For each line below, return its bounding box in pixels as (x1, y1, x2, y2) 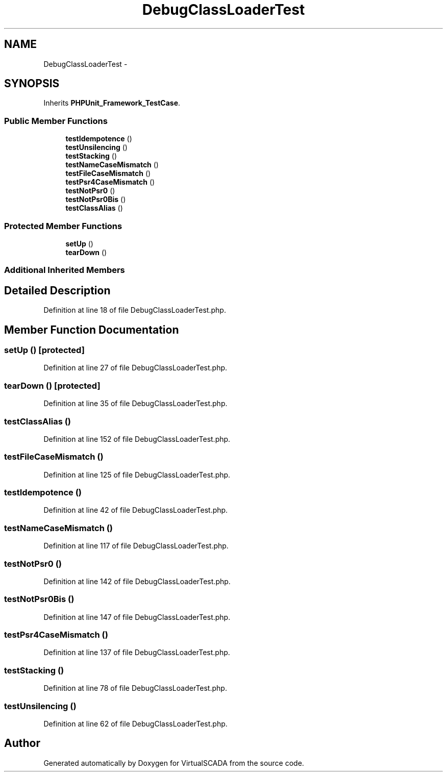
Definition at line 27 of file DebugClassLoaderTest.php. (43, 363, 228, 372)
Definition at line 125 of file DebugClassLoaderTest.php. (43, 470, 231, 479)
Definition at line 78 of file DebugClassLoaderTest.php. (43, 684, 227, 693)
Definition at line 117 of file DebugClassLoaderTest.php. (43, 541, 229, 550)
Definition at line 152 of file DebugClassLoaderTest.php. (43, 434, 231, 443)
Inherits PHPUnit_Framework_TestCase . (43, 98, 181, 108)
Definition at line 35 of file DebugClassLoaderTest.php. (43, 399, 228, 408)
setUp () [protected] (4, 345, 85, 355)
